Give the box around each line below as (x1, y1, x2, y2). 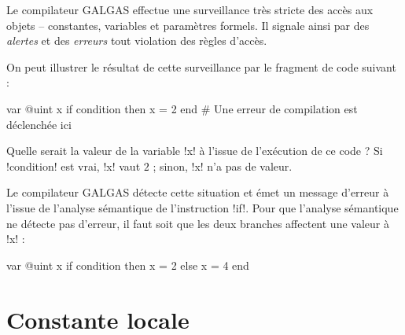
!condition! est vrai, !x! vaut (6, 157, 141, 174)
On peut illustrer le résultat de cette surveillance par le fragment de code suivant (6, 58, 396, 75)
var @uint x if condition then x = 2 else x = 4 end (6, 256, 249, 273)
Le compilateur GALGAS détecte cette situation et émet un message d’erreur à (6, 184, 389, 201)
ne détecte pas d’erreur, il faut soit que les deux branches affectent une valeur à (6, 215, 389, 231)
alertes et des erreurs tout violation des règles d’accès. (6, 32, 267, 49)
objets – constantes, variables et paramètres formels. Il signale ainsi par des (6, 17, 370, 33)
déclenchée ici (6, 116, 72, 132)
